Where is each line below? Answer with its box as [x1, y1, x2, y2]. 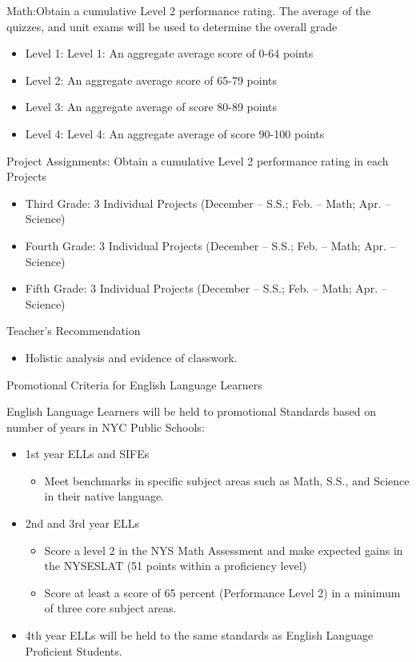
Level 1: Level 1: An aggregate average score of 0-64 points [25, 45, 314, 62]
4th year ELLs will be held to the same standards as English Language [25, 627, 374, 644]
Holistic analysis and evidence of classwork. [25, 349, 238, 365]
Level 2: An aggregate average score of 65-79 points [25, 71, 278, 88]
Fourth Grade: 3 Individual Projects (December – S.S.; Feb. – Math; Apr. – [25, 237, 396, 253]
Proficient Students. [25, 642, 122, 659]
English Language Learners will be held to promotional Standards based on [6, 403, 376, 420]
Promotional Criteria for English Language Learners [6, 376, 262, 393]
